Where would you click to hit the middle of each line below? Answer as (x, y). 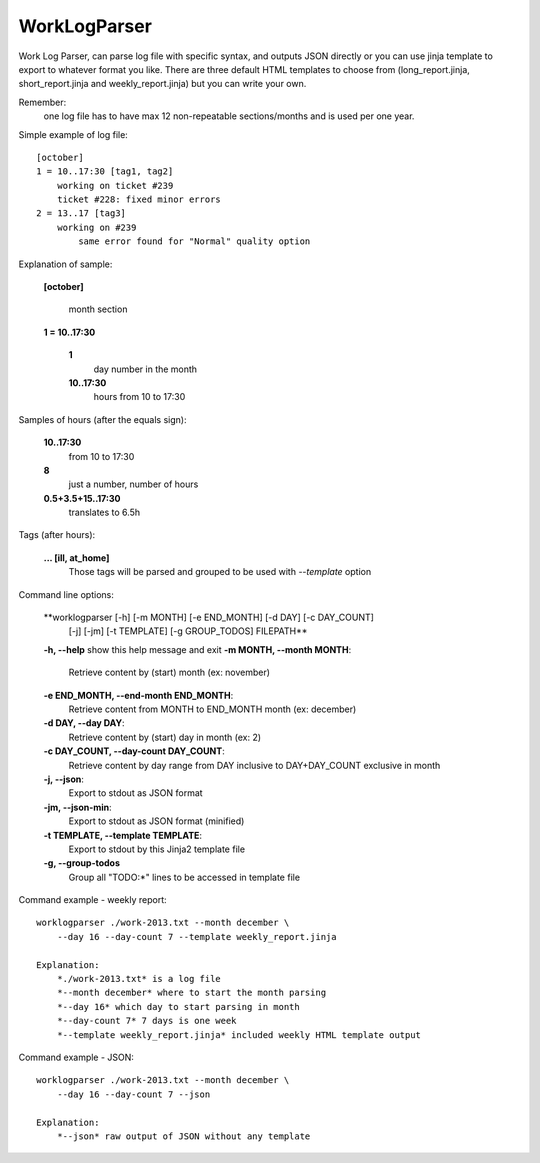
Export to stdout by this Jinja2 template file (156, 849)
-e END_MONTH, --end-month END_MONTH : (138, 695)
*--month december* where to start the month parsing (191, 993)
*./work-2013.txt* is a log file (139, 979)
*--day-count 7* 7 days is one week (146, 1021)
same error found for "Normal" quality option (194, 241)
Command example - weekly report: (92, 900)
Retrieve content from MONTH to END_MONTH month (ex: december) (212, 709)
